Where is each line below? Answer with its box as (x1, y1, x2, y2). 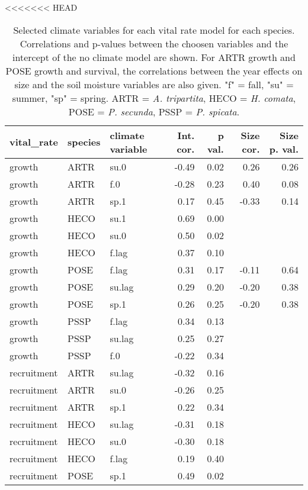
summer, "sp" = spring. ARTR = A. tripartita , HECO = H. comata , (12, 91, 296, 105)
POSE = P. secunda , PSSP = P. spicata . (68, 104, 240, 118)
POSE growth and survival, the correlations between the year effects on (5, 63, 303, 78)
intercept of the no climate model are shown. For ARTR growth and (12, 50, 296, 64)
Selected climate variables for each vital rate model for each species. (13, 22, 295, 37)
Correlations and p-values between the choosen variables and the (20, 36, 288, 50)
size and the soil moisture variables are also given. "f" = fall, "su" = (14, 77, 294, 91)
